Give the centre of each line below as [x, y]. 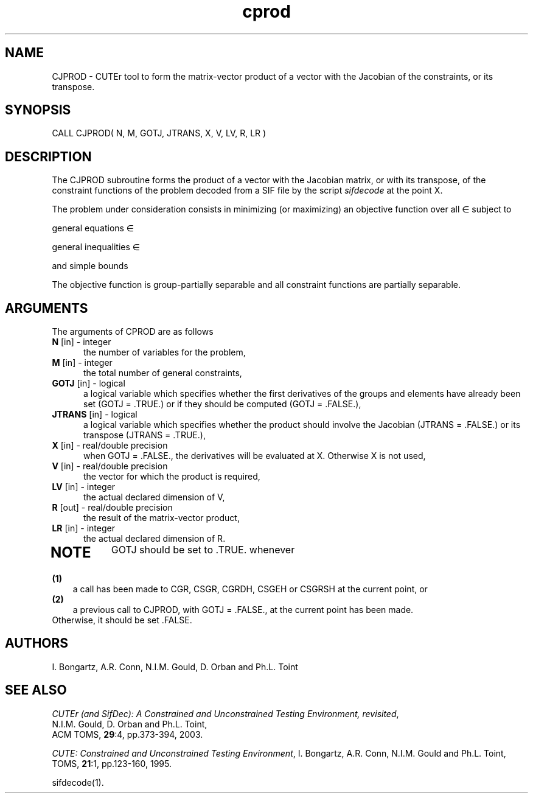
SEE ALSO [36, 690]
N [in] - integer [82, 342]
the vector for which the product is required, [172, 477]
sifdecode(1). [78, 782]
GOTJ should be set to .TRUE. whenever [203, 550]
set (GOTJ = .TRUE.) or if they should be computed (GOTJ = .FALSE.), [222, 404]
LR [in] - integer [83, 528]
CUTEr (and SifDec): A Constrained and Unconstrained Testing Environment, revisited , [225, 713]
